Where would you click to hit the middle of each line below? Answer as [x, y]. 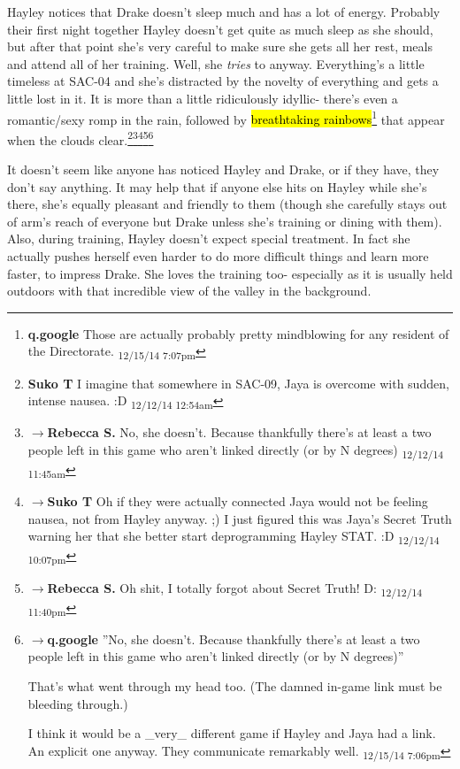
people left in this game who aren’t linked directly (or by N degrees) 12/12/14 [236, 450]
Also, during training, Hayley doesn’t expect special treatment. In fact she [209, 238]
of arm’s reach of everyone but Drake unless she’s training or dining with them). [225, 221]
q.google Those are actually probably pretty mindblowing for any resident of [238, 333]
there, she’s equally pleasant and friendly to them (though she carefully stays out [227, 204]
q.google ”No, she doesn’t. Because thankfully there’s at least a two [234, 638]
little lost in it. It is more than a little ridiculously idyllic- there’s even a [203, 98]
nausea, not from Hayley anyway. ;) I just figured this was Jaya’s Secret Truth [240, 518]
